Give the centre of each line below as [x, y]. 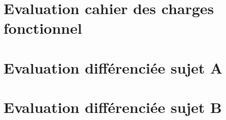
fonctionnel [43, 28]
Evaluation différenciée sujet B [113, 107]
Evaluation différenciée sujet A [113, 67]
